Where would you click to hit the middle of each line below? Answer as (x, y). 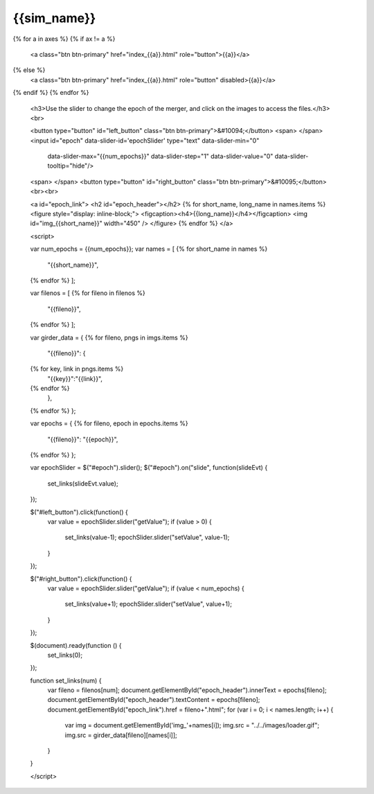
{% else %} (29, 70)
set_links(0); (65, 655)
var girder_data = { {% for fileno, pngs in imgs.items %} (109, 337)
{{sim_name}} (54, 18)
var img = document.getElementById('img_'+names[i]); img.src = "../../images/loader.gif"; (192, 725)
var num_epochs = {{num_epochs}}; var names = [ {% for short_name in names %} (149, 249)
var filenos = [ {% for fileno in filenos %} (88, 293)
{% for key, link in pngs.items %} (77, 369)
